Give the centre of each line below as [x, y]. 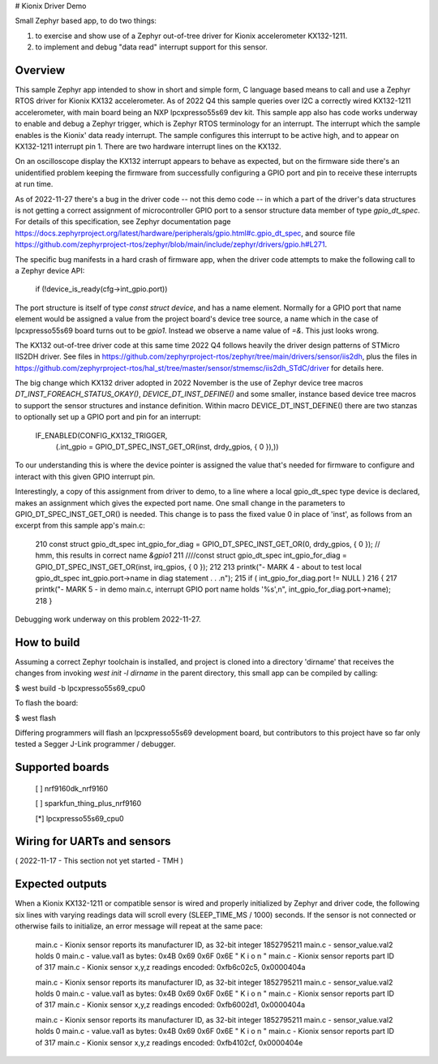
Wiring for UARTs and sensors [93, 841]
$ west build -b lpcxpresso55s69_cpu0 [80, 688]
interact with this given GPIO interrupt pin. [85, 476]
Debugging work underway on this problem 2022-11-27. [108, 619]
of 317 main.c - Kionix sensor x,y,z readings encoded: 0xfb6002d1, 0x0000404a [170, 1005]
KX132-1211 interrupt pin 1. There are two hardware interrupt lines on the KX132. [148, 147]
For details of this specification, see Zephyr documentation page [123, 222]
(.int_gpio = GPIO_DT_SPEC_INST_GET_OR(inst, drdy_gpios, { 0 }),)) [167, 447]
